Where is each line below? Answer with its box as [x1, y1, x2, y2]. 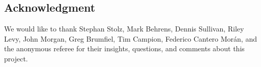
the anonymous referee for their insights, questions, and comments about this [4, 43, 245, 54]
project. [4, 53, 28, 63]
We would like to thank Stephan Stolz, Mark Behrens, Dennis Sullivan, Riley [4, 23, 244, 34]
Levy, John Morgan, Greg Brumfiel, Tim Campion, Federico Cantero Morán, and [4, 33, 257, 44]
